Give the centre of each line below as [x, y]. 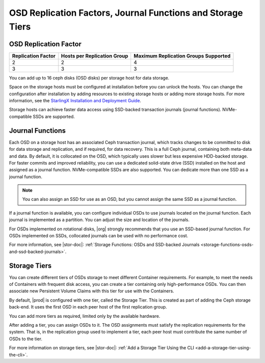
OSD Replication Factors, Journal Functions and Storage [126, 13]
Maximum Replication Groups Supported [182, 56]
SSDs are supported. [54, 116]
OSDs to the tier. [26, 338]
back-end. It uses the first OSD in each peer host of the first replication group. [88, 307]
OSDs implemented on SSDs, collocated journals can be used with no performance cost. [99, 236]
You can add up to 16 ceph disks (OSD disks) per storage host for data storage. [89, 78]
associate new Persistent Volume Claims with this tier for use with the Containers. [92, 291]
